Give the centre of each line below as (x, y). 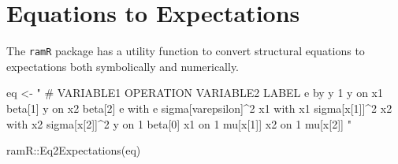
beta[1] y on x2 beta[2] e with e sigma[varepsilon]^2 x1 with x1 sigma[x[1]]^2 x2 (199, 108)
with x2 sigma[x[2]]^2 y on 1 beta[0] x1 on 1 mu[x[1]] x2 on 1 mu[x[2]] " (179, 123)
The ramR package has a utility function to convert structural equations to (186, 51)
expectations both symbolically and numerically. (123, 66)
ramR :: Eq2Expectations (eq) (74, 150)
